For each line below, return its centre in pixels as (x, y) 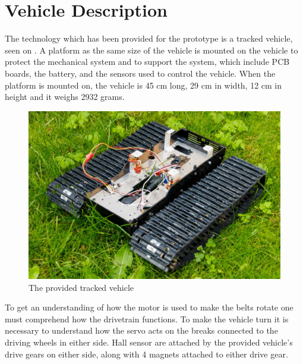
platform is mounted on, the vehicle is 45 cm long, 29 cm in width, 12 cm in (143, 85)
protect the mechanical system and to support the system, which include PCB (147, 62)
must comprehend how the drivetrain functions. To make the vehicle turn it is (147, 318)
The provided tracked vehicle (81, 287)
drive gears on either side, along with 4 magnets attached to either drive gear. (146, 354)
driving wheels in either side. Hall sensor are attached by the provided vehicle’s (149, 342)
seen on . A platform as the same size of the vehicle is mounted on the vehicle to (151, 50)
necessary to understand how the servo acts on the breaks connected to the (141, 330)
